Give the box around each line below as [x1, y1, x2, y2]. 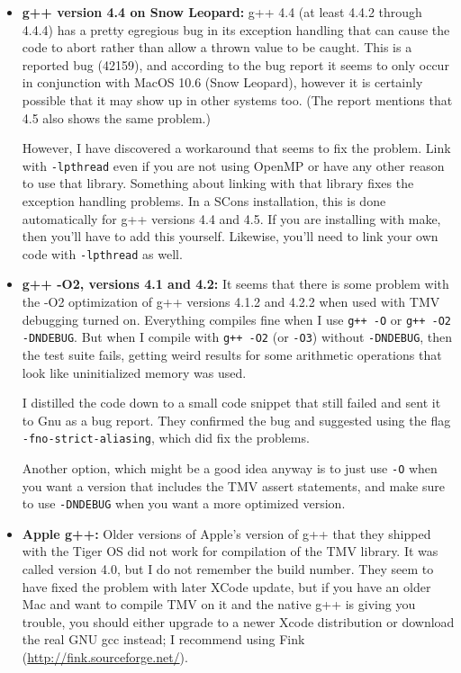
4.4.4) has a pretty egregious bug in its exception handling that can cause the [22, 20, 450, 39]
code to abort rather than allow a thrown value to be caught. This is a [22, 38, 412, 57]
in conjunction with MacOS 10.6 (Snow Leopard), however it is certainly [22, 73, 423, 92]
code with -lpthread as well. [22, 244, 183, 263]
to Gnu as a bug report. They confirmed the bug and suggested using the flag [22, 410, 451, 429]
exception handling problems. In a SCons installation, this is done [22, 192, 386, 210]
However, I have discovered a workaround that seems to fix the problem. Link [22, 139, 451, 157]
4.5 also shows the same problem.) [22, 108, 211, 127]
